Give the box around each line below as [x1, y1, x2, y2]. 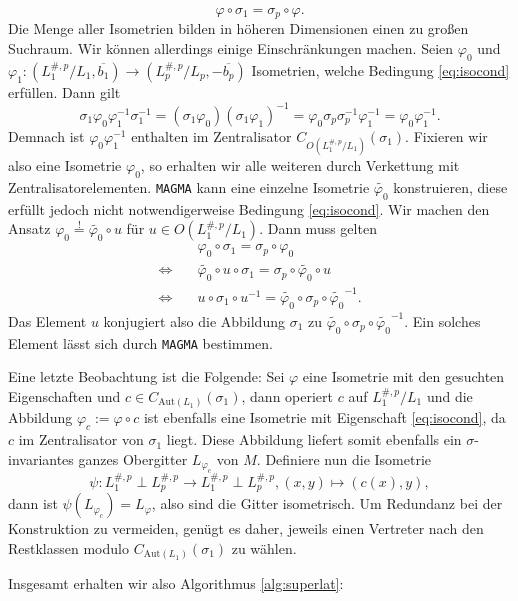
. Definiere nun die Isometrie [256, 448, 432, 469]
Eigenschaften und [8, 385, 121, 406]
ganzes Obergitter [78, 448, 188, 469]
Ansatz [8, 218, 51, 239]
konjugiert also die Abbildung [103, 310, 285, 331]
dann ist [8, 493, 58, 514]
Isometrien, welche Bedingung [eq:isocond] [251, 59, 510, 80]
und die [426, 385, 473, 406]
